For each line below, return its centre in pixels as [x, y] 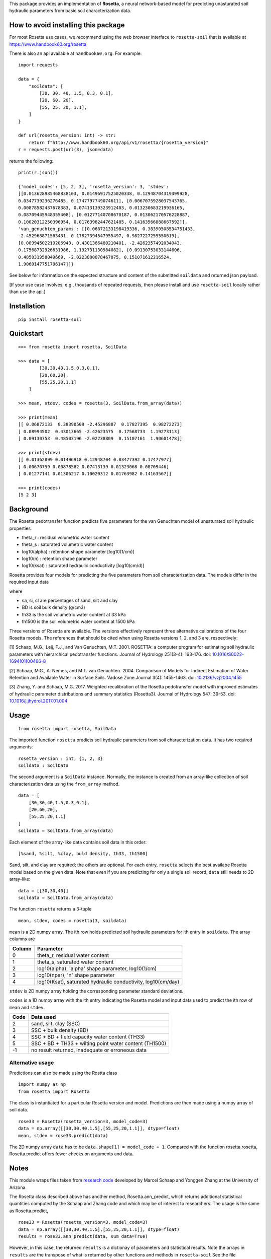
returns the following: [31, 161]
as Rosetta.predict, [29, 1211]
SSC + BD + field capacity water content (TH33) [88, 1037]
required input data [29, 582]
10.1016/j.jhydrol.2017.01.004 [38, 701]
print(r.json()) [38, 172]
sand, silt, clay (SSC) [55, 1024]
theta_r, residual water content [73, 955]
